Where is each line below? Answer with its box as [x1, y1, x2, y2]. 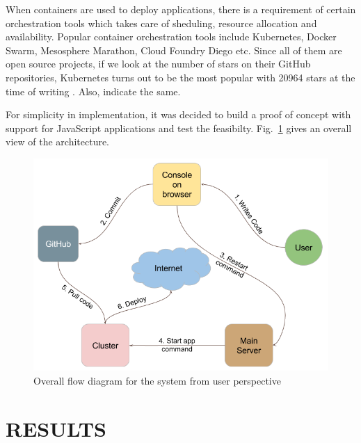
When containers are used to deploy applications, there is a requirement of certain [6, 2, 356, 16]
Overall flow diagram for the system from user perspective [33, 373, 281, 387]
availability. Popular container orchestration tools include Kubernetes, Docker [6, 29, 337, 44]
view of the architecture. [6, 134, 110, 149]
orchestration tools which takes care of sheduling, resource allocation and [6, 15, 317, 30]
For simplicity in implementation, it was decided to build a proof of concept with [6, 107, 351, 122]
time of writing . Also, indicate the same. [6, 83, 181, 98]
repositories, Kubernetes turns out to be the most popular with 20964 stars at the [6, 70, 355, 84]
